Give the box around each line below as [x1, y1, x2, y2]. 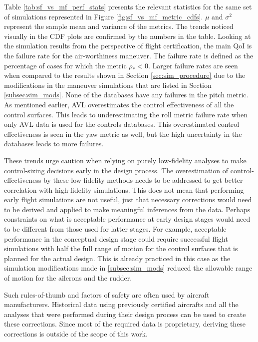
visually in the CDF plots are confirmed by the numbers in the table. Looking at [4, 30, 251, 41]
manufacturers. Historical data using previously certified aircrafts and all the [4, 299, 239, 310]
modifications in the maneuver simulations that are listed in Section [4, 79, 212, 90]
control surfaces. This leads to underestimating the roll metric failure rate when [4, 109, 248, 119]
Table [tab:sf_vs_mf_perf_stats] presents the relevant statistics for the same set [4, 1, 252, 11]
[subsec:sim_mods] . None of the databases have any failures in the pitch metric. [4, 89, 249, 100]
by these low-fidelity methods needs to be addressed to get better [43, 175, 243, 185]
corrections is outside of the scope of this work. [4, 329, 148, 339]
